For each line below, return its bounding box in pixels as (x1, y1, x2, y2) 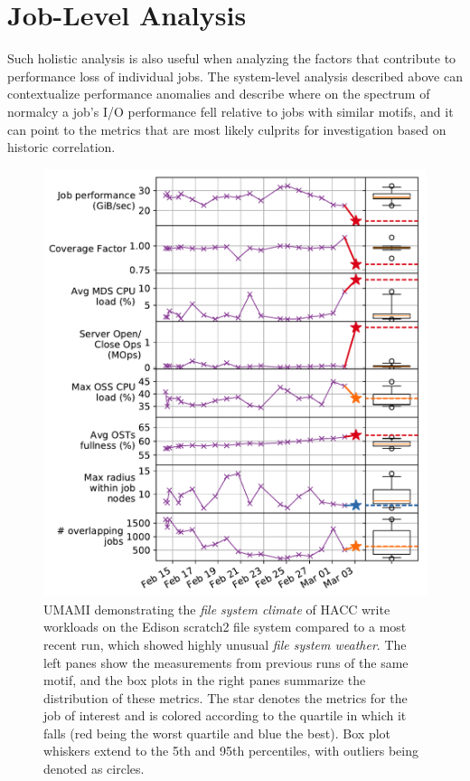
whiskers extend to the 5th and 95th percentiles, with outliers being (43, 741, 418, 760)
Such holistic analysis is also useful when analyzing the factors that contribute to (7, 49, 456, 68)
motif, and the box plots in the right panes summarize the (43, 671, 366, 690)
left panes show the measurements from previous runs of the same (43, 652, 409, 671)
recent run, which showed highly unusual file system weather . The (43, 634, 407, 653)
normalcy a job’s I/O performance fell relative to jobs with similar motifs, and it (7, 101, 454, 120)
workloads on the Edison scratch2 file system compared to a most (43, 617, 407, 636)
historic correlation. (7, 138, 116, 157)
